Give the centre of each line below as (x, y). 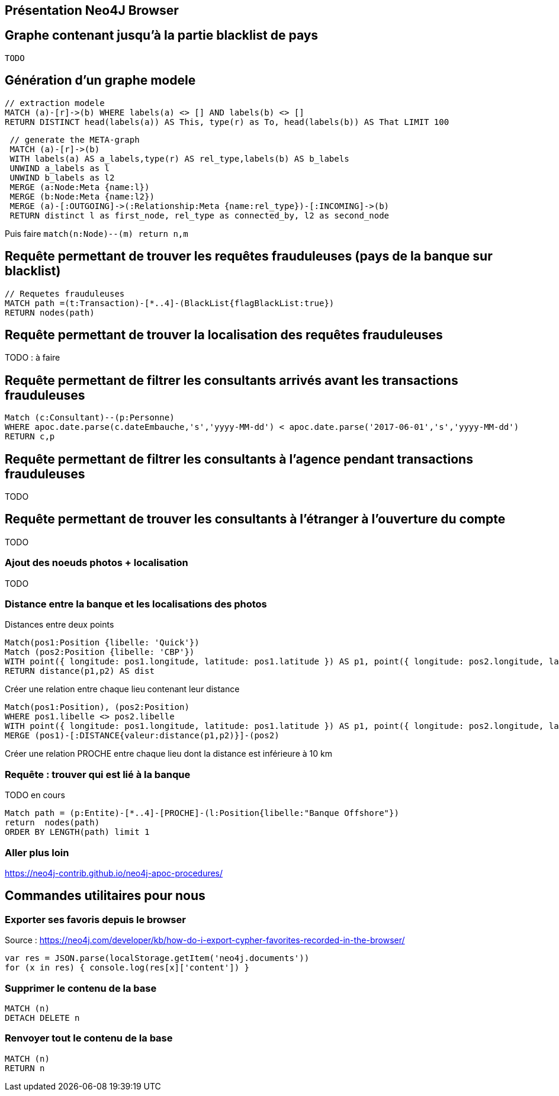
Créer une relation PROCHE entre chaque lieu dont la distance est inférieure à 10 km (168, 754)
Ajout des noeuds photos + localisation (97, 563)
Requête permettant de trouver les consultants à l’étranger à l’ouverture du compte (255, 519)
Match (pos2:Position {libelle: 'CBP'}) (100, 652)
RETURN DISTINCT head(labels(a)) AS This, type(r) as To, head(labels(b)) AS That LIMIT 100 (227, 122)
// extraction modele (55, 103)
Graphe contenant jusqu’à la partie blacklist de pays (162, 36)
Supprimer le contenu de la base (81, 988)
